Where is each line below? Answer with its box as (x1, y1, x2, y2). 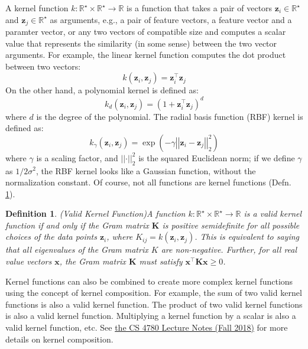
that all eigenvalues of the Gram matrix (5, 243, 148, 256)
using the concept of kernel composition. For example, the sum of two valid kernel (5, 286, 302, 299)
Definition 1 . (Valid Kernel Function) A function (5, 207, 186, 220)
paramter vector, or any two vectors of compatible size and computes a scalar (5, 25, 286, 38)
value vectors (5, 255, 52, 268)
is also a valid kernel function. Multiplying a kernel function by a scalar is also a (5, 309, 296, 322)
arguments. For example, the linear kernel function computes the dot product (5, 48, 286, 61)
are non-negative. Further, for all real (161, 243, 297, 256)
